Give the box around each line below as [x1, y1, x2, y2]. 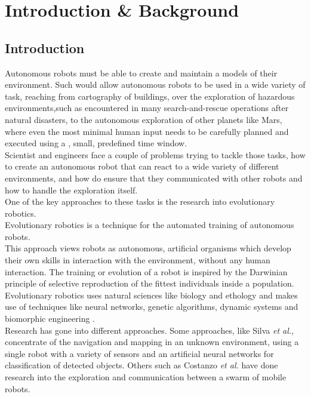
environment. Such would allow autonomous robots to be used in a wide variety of [5, 78, 306, 91]
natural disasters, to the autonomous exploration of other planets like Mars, [5, 113, 282, 125]
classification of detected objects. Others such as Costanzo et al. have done [5, 359, 278, 371]
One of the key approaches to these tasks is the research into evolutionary [5, 195, 275, 208]
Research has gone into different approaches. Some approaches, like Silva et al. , [5, 324, 294, 336]
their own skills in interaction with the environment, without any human [5, 254, 270, 266]
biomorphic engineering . [5, 312, 96, 325]
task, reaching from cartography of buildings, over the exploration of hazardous [5, 90, 295, 102]
